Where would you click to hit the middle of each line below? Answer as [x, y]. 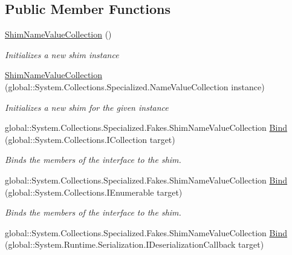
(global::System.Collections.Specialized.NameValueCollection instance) [135, 86]
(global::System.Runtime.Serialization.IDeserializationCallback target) [135, 244]
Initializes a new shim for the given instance [87, 107]
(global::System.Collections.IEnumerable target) [94, 192]
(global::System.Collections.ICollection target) [90, 139]
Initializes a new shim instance [62, 54]
